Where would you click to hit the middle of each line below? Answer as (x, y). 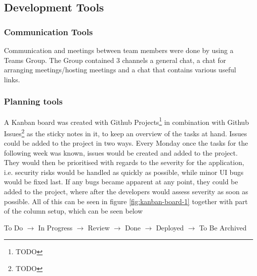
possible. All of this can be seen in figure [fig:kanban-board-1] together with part (126, 201)
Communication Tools (48, 31)
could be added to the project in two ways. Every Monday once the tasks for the (126, 143)
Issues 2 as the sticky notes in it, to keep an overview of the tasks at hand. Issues (126, 132)
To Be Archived (223, 227)
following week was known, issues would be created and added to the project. (121, 152)
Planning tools (33, 101)
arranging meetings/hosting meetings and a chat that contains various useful (120, 70)
